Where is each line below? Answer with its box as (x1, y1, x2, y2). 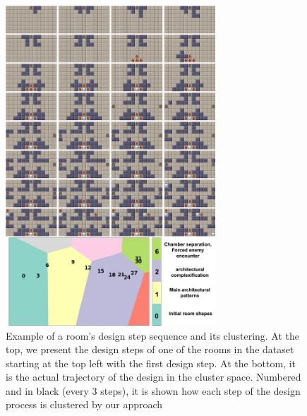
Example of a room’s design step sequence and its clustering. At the (6, 328, 300, 343)
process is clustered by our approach (6, 397, 163, 412)
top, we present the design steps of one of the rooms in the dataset (6, 342, 294, 357)
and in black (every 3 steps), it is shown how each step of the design (6, 383, 301, 398)
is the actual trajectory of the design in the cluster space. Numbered (6, 369, 301, 384)
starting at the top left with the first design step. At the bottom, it (6, 355, 296, 370)
